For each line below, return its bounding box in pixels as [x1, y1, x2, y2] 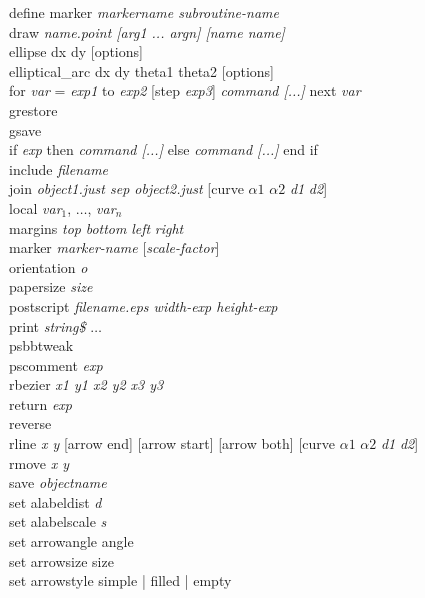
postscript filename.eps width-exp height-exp [9, 295, 278, 316]
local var [9, 197, 62, 218]
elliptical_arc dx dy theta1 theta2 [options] [9, 60, 274, 81]
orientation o [9, 256, 88, 277]
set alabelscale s [9, 511, 107, 532]
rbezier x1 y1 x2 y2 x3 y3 [9, 374, 164, 395]
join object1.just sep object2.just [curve [9, 178, 244, 199]
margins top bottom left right [9, 217, 184, 238]
